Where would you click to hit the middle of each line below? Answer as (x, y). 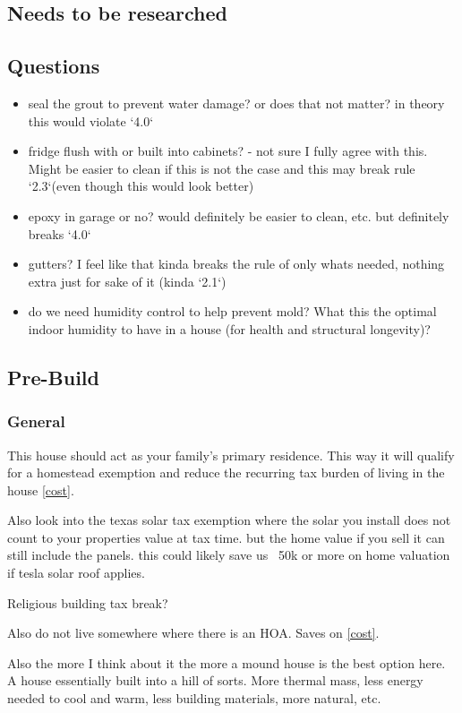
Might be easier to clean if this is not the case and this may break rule (222, 168)
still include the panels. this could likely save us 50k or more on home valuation (229, 555)
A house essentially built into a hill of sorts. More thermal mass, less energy (215, 680)
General (36, 421)
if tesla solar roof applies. (76, 573)
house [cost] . (41, 490)
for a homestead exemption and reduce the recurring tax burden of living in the (226, 472)
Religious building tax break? (88, 602)
